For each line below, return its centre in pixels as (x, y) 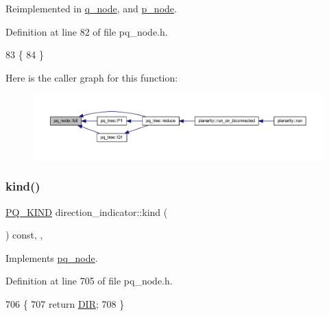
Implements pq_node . (52, 257)
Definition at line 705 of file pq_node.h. (89, 281)
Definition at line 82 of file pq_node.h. (87, 31)
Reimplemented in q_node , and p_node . (91, 8)
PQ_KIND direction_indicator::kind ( (87, 211)
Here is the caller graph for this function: (92, 77)
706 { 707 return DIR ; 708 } (65, 303)
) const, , (24, 235)
